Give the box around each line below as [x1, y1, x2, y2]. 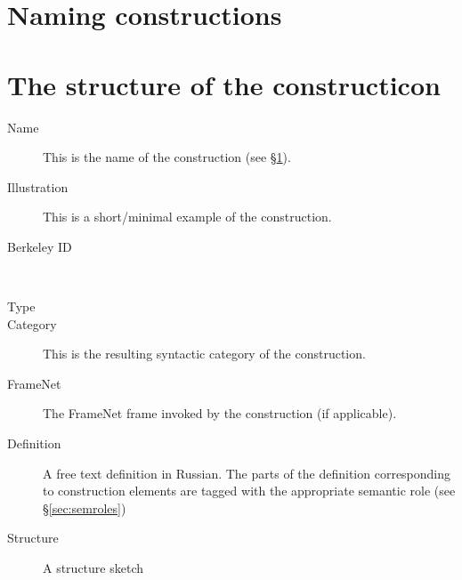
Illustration [7, 177, 69, 196]
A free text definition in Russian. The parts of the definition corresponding [43, 463, 451, 482]
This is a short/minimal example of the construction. [43, 207, 332, 226]
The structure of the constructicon [7, 66, 441, 102]
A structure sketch [43, 559, 143, 576]
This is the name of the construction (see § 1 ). [43, 148, 291, 166]
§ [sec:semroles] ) [43, 498, 126, 517]
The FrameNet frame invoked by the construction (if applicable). [43, 404, 397, 423]
